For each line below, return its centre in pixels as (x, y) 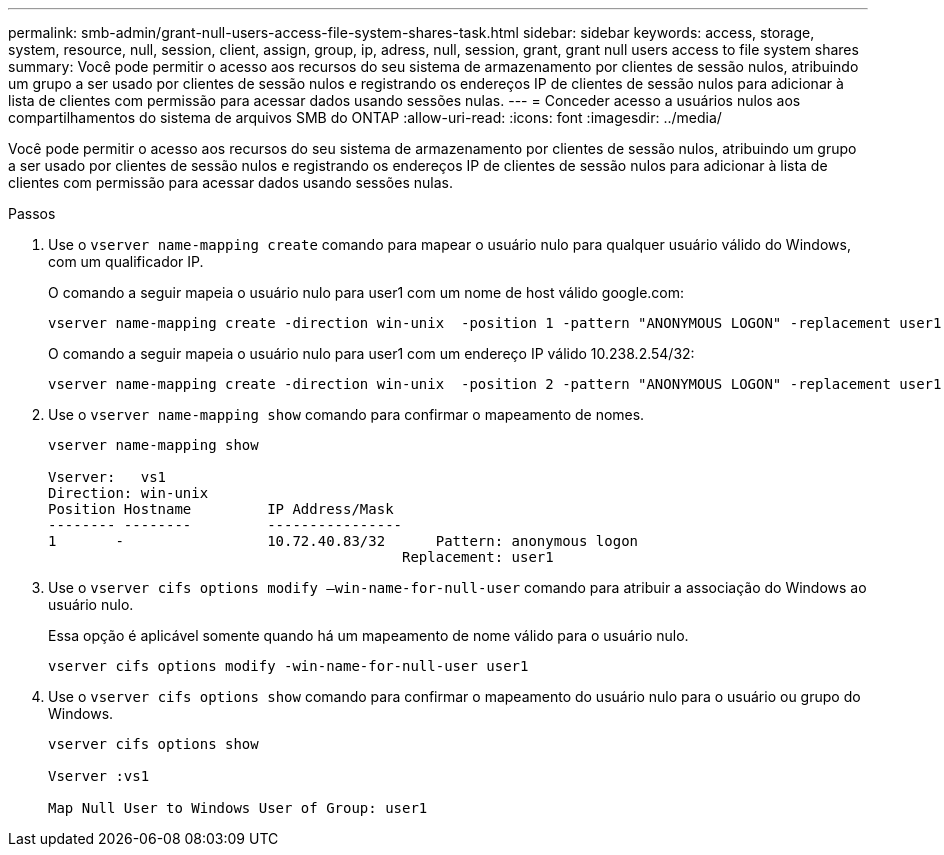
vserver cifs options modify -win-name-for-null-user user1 (288, 666)
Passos (32, 213)
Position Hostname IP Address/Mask (221, 509)
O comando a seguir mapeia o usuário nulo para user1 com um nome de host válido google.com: (366, 292)
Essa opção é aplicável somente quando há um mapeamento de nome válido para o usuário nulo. (368, 635)
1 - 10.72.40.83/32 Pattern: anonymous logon (343, 541)
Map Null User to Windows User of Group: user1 (238, 808)
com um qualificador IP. (126, 261)
